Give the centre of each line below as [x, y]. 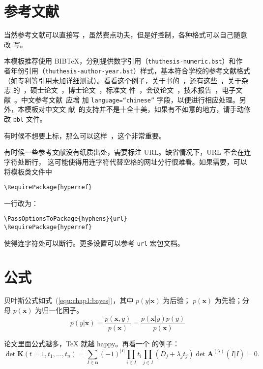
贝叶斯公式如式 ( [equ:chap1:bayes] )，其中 [69, 300]
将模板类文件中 [28, 171]
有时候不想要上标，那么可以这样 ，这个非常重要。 [85, 135]
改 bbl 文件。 [25, 119]
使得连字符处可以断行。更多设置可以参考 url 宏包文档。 [94, 243]
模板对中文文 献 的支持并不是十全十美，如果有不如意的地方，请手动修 [137, 109]
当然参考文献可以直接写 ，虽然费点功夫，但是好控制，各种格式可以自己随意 [126, 35]
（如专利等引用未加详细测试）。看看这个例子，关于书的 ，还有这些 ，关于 [123, 80]
